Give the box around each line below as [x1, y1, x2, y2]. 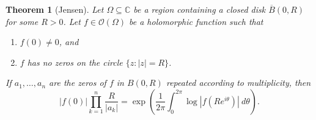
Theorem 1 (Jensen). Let [6, 3, 104, 15]
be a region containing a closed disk [133, 3, 266, 15]
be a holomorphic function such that [128, 15, 263, 27]
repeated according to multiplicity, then [166, 76, 311, 89]
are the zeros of [49, 76, 106, 89]
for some [6, 15, 39, 27]
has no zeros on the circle [27, 55, 123, 68]
